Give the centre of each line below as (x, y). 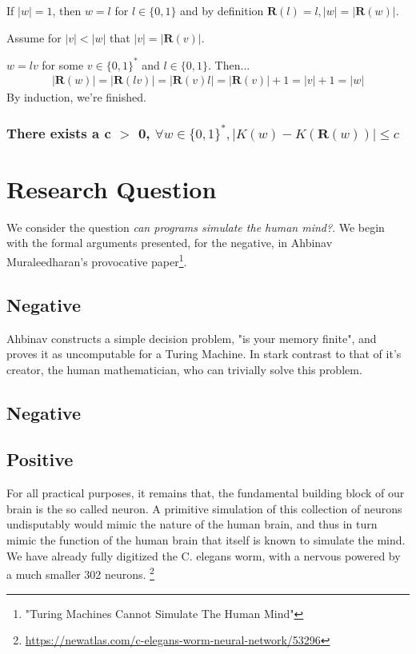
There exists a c (59, 132)
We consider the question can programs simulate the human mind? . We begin (196, 227)
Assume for (34, 37)
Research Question (112, 188)
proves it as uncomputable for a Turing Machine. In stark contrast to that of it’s (204, 354)
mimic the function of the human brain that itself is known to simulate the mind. (206, 540)
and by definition (222, 10)
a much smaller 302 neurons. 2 (80, 573)
